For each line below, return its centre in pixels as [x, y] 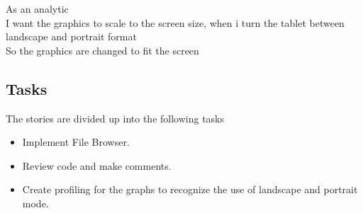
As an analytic [37, 8]
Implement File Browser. [76, 142]
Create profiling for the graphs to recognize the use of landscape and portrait [190, 189]
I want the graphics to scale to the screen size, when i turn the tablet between [175, 22]
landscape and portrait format [71, 36]
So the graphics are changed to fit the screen [102, 50]
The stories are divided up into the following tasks [115, 118]
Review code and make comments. [97, 165]
